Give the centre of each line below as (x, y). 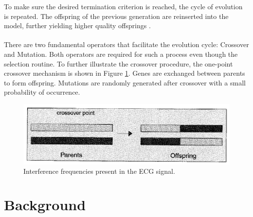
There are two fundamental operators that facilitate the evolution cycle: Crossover (126, 44)
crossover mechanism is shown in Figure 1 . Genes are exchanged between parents (125, 73)
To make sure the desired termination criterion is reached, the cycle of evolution (123, 6)
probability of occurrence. (42, 92)
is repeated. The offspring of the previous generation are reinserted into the (116, 16)
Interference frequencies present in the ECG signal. (99, 171)
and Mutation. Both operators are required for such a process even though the (121, 54)
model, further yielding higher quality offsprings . (77, 25)
